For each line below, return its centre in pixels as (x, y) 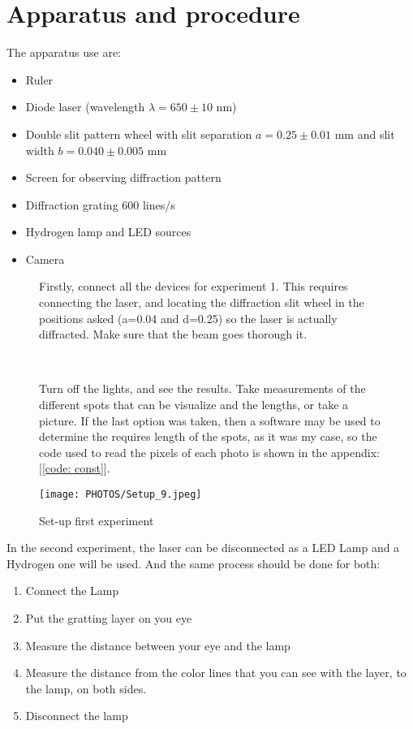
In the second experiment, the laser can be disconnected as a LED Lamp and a (203, 548)
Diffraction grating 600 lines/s (100, 204)
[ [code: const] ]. (75, 468)
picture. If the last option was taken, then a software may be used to (210, 420)
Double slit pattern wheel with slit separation (139, 134)
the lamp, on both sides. (86, 688)
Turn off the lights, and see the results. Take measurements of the (202, 388)
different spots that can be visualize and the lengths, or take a (194, 405)
